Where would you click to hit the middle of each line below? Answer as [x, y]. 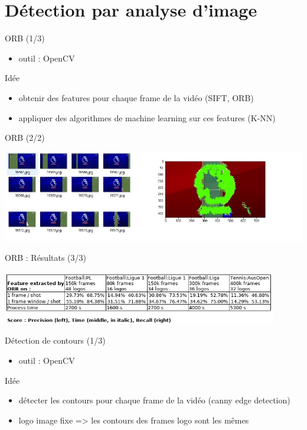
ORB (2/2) [25, 138]
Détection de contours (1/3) [55, 340]
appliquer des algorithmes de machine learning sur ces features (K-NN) [147, 117]
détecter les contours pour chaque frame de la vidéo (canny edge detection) [154, 400]
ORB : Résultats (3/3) [45, 258]
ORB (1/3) [25, 38]
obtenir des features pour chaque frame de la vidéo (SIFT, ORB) [136, 97]
